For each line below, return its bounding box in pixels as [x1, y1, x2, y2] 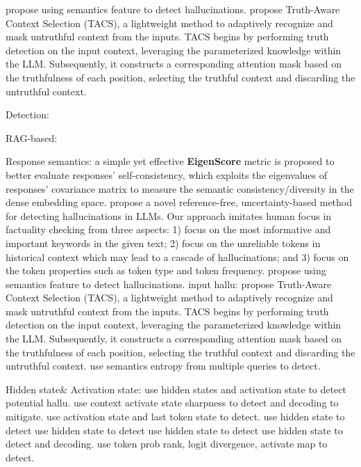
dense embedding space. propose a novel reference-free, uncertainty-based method [6, 195, 353, 209]
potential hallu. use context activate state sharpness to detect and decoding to [6, 395, 339, 410]
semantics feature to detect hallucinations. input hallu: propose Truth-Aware [6, 276, 332, 291]
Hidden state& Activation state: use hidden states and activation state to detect [6, 381, 346, 396]
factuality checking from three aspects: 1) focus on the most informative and [6, 222, 331, 237]
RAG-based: [6, 130, 58, 145]
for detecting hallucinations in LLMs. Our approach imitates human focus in [6, 208, 332, 223]
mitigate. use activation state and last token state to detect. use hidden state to [6, 409, 345, 424]
